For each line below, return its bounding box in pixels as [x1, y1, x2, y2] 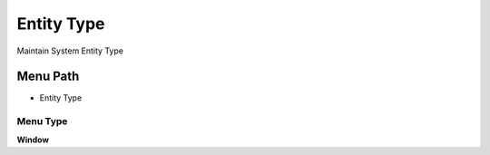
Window [16, 134, 50, 145]
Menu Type [16, 115, 68, 128]
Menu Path [16, 69, 80, 84]
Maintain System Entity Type [16, 45, 124, 56]
